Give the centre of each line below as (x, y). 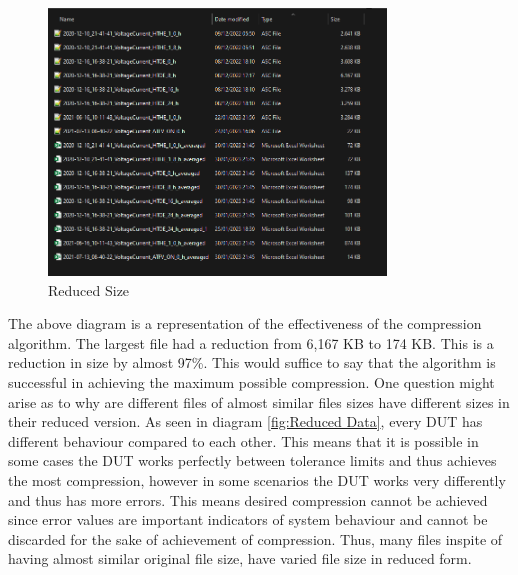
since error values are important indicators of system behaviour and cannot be (248, 519)
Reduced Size (89, 289)
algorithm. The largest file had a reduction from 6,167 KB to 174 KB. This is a (251, 342)
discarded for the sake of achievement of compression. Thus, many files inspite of (255, 538)
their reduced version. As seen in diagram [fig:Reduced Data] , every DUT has (245, 421)
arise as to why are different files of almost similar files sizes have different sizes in (259, 401)
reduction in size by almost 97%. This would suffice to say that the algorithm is (252, 362)
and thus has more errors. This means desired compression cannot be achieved (248, 499)
